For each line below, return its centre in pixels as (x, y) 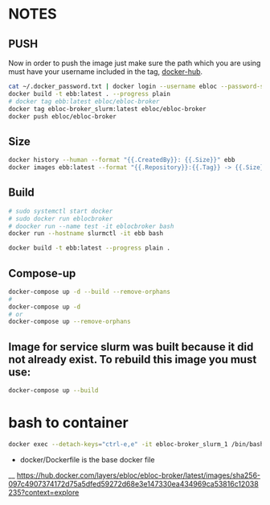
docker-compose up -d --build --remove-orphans (90, 292)
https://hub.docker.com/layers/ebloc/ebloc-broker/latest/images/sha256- (139, 475)
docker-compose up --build (53, 391)
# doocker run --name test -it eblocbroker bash (91, 226)
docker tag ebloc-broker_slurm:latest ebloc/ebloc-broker (107, 109)
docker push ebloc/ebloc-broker (62, 116)
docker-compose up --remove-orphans (70, 322)
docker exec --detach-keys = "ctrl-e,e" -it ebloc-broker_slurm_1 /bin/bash (136, 444)
